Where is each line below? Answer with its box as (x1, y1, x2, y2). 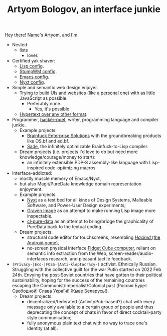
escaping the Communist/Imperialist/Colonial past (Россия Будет (12, 283, 147, 289)
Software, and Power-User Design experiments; (27, 203, 126, 209)
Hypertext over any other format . (19, 111, 88, 117)
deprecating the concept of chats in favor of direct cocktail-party (27, 309, 162, 315)
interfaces (27, 256, 48, 262)
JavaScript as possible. (19, 95, 68, 101)
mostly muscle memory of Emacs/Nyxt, (19, 175, 101, 182)
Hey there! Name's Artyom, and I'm (5, 32, 78, 38)
